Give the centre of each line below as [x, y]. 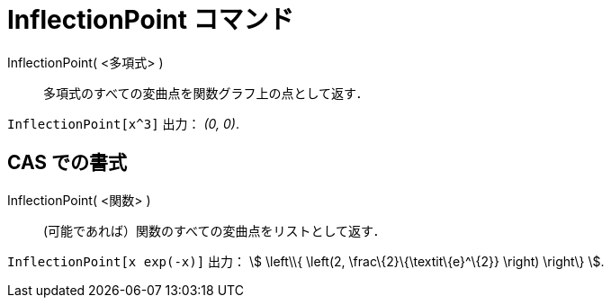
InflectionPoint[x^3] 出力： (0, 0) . [123, 123]
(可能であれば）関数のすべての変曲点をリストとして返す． [215, 230]
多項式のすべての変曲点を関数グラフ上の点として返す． [206, 93]
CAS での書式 [67, 163]
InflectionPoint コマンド [151, 20]
